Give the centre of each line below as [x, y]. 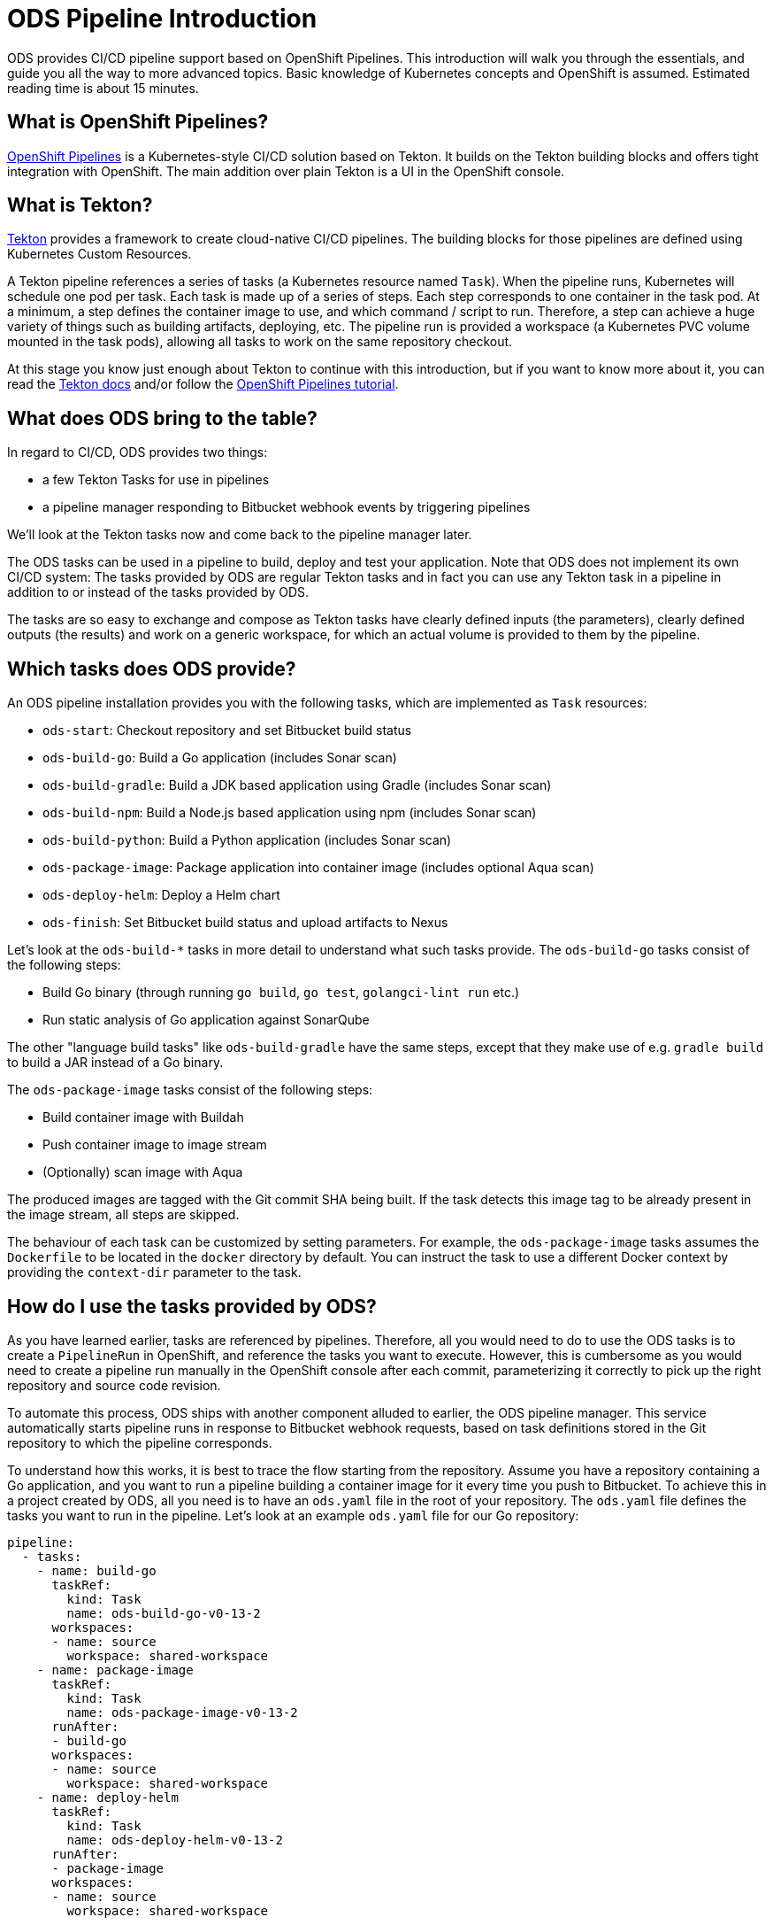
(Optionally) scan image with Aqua [143, 1172]
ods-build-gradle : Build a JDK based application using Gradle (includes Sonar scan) [297, 785]
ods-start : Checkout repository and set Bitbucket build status [227, 731]
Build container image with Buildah [143, 1117]
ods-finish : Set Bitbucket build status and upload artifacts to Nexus [245, 923]
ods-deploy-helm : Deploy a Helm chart [161, 895]
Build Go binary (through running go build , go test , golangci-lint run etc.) [281, 993]
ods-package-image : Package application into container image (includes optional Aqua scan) [318, 868]
